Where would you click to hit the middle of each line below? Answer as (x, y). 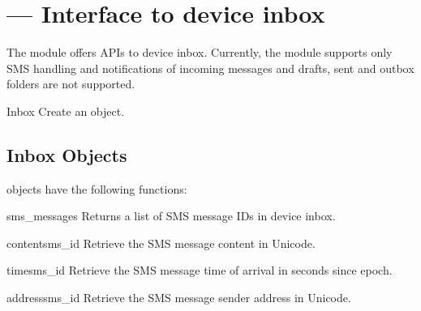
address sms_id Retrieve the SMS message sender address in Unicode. (179, 298)
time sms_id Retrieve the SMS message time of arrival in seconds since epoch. (200, 270)
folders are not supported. (71, 84)
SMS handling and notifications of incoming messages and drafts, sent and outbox (210, 68)
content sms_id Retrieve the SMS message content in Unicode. (161, 243)
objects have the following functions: (97, 188)
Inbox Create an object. (66, 111)
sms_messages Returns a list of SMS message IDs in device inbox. (171, 216)
